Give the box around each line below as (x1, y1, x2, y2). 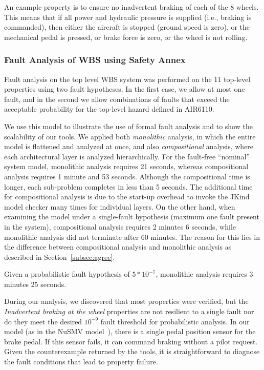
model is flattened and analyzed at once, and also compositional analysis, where (4, 141, 254, 152)
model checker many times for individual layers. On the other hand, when (4, 201, 235, 212)
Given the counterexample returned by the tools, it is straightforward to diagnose (4, 346, 260, 357)
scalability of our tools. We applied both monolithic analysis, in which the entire (4, 131, 256, 141)
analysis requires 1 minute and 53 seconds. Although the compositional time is (4, 171, 250, 181)
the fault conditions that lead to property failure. (4, 356, 158, 367)
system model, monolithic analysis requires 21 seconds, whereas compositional (4, 161, 249, 172)
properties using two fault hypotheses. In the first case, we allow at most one (4, 84, 245, 94)
